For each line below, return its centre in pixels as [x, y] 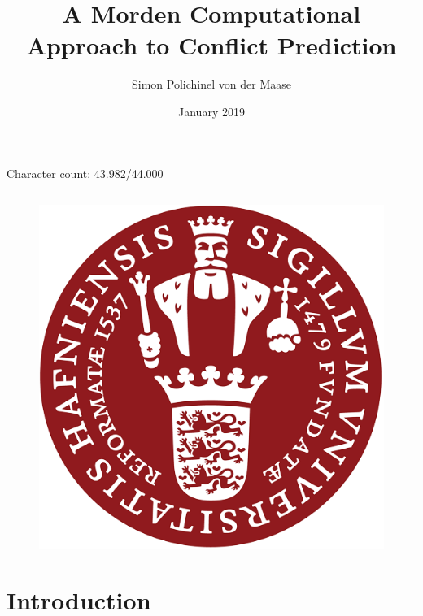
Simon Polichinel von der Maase [211, 84]
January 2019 [211, 111]
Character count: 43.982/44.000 [85, 173]
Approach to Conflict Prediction [211, 45]
